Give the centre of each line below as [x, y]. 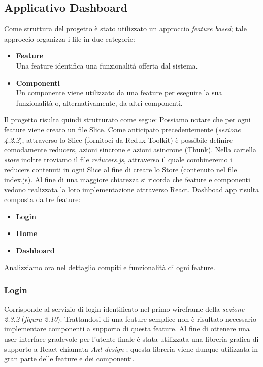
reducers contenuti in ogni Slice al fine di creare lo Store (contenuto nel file [121, 169]
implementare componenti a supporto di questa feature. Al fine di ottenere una [127, 329]
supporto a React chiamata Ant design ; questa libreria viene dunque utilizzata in [131, 348]
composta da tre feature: [42, 199]
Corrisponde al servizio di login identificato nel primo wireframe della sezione [124, 309]
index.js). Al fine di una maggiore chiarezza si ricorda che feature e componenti [127, 179]
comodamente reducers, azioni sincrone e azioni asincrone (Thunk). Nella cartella [130, 149]
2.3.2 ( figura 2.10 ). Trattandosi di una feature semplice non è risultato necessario [130, 319]
